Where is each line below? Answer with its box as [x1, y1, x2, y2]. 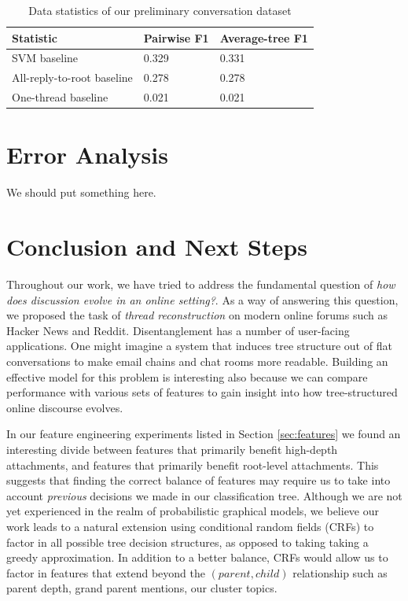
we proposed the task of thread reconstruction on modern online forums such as [6, 307, 388, 323]
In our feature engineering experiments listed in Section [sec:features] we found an [6, 426, 401, 442]
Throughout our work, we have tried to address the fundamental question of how [6, 276, 395, 293]
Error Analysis [6, 138, 168, 171]
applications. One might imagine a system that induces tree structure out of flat [6, 337, 392, 354]
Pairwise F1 [143, 29, 209, 46]
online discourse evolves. [6, 399, 123, 415]
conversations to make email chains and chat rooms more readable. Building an [6, 353, 388, 370]
